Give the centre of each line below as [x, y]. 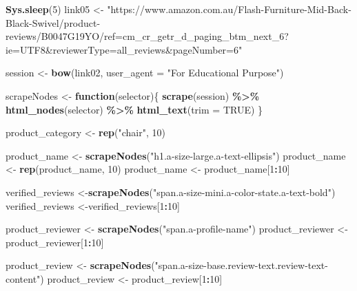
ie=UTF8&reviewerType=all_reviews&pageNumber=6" [124, 49]
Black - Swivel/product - [53, 22]
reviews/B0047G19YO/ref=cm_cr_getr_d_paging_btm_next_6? [147, 36]
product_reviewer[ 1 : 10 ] [55, 242]
